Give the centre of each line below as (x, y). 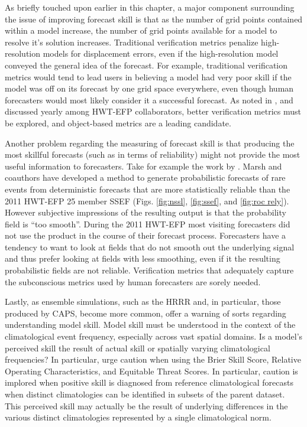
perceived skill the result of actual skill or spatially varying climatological (138, 348)
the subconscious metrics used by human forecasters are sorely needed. (133, 281)
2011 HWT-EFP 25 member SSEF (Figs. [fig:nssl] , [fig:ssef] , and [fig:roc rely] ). (147, 201)
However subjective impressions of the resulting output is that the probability (146, 212)
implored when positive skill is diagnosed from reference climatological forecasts (149, 382)
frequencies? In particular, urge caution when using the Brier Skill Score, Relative (153, 359)
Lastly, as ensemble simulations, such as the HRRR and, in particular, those (143, 301)
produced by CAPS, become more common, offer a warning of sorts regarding (146, 313)
